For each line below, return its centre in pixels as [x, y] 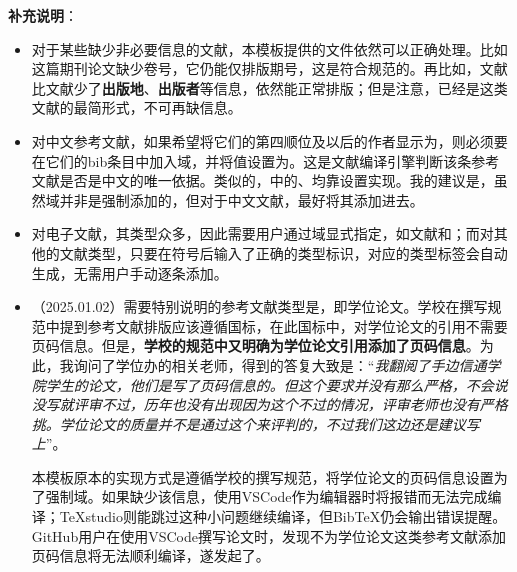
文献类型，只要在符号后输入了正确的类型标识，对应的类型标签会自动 [283, 252]
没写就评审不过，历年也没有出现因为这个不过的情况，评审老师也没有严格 [269, 404]
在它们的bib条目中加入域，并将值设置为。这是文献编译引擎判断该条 [251, 160]
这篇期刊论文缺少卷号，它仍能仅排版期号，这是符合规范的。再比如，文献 [269, 68]
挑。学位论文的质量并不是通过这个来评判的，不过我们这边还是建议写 [255, 423]
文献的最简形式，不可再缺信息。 [136, 107]
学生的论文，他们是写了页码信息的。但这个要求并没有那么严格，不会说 [276, 384]
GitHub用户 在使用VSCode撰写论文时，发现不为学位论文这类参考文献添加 [268, 535]
